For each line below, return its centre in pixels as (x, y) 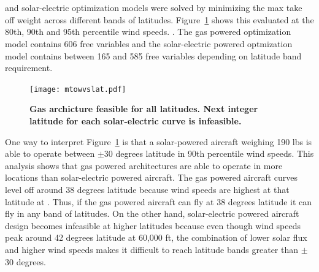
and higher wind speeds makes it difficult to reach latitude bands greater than (152, 249)
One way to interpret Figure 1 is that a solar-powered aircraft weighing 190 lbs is (159, 141)
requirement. (29, 68)
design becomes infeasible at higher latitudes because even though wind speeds (153, 225)
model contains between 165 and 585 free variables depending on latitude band (153, 55)
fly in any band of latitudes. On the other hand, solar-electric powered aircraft (152, 213)
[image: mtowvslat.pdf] (78, 89)
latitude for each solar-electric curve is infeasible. (136, 121)
